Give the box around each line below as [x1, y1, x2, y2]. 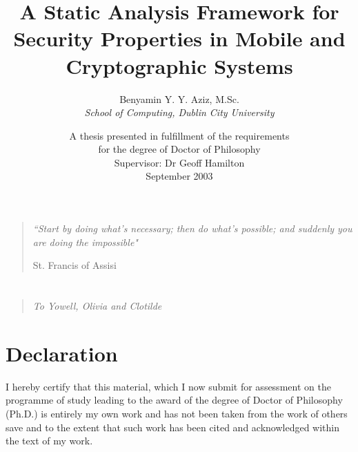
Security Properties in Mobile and [13, 24, 346, 53]
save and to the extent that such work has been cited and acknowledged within [6, 420, 340, 434]
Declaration [6, 339, 118, 367]
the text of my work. [6, 433, 93, 448]
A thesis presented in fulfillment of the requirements [69, 128, 290, 142]
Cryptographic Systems [66, 51, 293, 79]
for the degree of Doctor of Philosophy [98, 142, 261, 156]
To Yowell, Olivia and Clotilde [32, 299, 162, 313]
